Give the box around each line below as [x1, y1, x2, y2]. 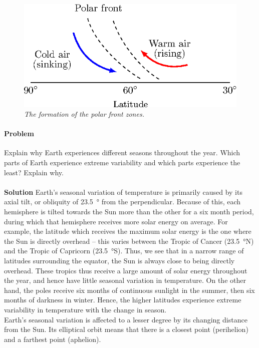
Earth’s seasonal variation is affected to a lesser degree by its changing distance [4, 314, 247, 324]
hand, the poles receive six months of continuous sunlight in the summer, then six [4, 284, 255, 295]
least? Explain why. [4, 167, 64, 177]
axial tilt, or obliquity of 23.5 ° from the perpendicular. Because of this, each [4, 196, 241, 207]
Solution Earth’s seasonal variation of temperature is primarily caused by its [4, 186, 242, 197]
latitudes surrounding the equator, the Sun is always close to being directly [4, 255, 235, 266]
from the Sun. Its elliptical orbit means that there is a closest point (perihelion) [4, 324, 248, 334]
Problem [4, 128, 34, 139]
